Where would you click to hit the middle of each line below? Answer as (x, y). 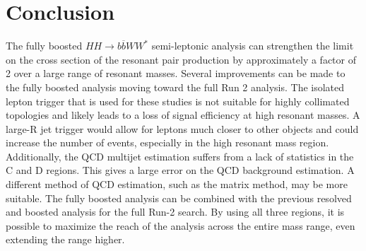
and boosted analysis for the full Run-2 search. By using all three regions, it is (175, 212)
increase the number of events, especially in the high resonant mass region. (167, 142)
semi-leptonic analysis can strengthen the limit (253, 46)
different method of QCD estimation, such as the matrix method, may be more (177, 184)
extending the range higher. (65, 239)
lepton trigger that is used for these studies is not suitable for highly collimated (178, 101)
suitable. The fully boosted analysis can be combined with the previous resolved (179, 198)
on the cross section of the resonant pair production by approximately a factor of (181, 59)
